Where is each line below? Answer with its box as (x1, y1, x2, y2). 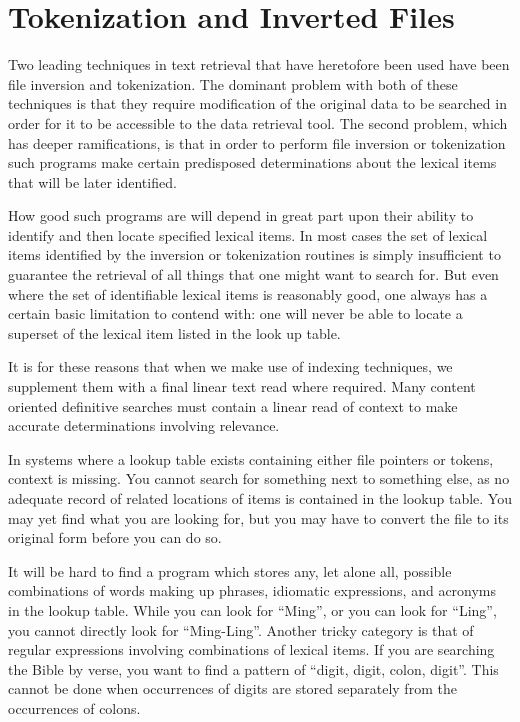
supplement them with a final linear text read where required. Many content (8, 376, 476, 397)
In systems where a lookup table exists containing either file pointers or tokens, (8, 448, 494, 469)
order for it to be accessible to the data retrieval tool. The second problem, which (8, 112, 508, 133)
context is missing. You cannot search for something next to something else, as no (8, 468, 510, 489)
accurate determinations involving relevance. (8, 415, 280, 436)
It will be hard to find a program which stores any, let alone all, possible (8, 560, 452, 581)
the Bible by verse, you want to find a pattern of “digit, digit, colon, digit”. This (8, 658, 499, 679)
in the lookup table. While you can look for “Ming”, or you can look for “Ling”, (8, 599, 497, 620)
